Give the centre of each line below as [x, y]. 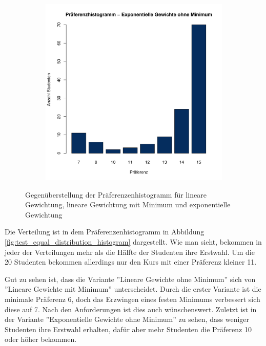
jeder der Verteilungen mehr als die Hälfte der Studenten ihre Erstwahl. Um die [130, 252]
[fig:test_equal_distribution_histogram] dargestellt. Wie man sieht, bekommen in [133, 241]
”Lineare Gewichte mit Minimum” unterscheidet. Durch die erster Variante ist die [133, 289]
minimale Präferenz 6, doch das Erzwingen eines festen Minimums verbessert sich [132, 299]
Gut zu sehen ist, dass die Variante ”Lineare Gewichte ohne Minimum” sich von [130, 279]
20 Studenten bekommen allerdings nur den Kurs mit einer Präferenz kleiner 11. [131, 262]
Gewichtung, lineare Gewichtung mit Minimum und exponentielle [128, 204]
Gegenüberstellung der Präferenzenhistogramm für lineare [116, 194]
